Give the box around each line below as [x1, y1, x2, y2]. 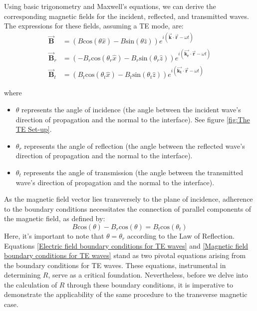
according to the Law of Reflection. [127, 230, 235, 241]
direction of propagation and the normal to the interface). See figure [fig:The [15, 114, 250, 124]
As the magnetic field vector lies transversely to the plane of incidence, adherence [4, 194, 253, 204]
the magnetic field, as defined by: [4, 213, 105, 224]
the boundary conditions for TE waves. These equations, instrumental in [4, 260, 226, 270]
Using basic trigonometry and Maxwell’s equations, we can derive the [4, 1, 216, 11]
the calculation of [4, 279, 57, 290]
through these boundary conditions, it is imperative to [67, 279, 234, 290]
